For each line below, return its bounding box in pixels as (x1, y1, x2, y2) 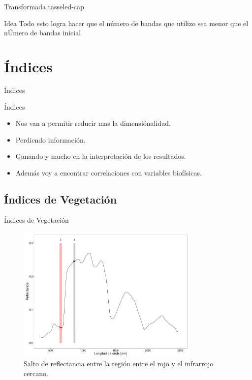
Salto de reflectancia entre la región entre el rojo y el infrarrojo (24, 358, 214, 369)
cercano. (24, 368, 48, 378)
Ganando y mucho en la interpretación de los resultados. (15, 151, 186, 161)
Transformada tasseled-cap (4, 1, 84, 11)
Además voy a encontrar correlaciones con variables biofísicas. (15, 167, 202, 177)
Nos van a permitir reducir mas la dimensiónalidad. (15, 118, 171, 128)
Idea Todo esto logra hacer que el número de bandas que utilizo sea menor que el (4, 18, 249, 28)
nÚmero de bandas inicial (4, 28, 81, 38)
